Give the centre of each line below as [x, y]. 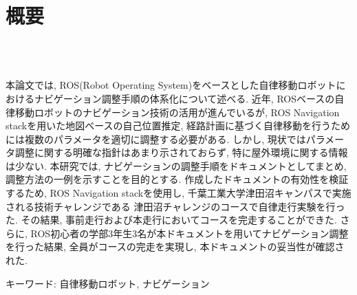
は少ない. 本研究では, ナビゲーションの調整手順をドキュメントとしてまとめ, [176, 165]
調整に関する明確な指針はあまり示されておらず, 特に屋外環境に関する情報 [181, 152]
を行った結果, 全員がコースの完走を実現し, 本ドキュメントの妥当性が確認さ [175, 247]
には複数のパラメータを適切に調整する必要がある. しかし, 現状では [156, 139]
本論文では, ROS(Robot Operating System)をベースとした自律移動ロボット [171, 85]
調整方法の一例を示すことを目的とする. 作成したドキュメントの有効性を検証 [177, 179]
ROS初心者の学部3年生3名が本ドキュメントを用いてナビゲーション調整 [190, 233]
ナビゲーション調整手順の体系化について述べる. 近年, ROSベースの [184, 98]
